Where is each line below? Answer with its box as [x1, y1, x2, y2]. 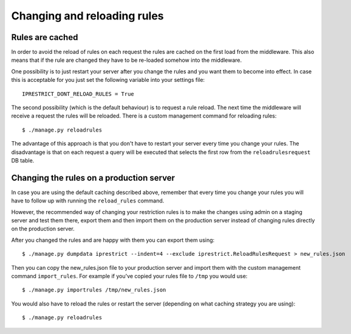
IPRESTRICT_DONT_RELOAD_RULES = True [22, 90, 135, 97]
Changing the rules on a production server [11, 173, 175, 183]
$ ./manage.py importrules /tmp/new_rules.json [22, 287, 166, 293]
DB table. [11, 156, 35, 164]
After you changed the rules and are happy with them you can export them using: [11, 236, 215, 244]
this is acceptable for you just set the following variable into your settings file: [11, 76, 205, 84]
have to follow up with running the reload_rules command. [11, 197, 165, 204]
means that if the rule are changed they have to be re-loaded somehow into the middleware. [11, 56, 242, 64]
